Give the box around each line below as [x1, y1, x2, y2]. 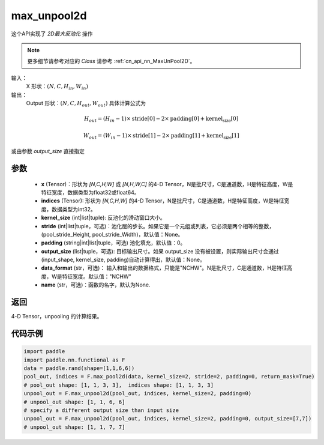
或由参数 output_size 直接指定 [11, 148, 85, 155]
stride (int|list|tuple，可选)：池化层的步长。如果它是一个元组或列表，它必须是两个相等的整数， [41, 222, 275, 229]
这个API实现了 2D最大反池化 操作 [11, 30, 93, 37]
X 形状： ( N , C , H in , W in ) [26, 83, 88, 91]
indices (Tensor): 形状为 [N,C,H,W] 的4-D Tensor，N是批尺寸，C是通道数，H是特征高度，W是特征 [41, 197, 284, 204]
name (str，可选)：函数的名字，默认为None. [41, 281, 151, 288]
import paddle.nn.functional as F [23, 356, 125, 363]
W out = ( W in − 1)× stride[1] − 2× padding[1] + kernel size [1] [83, 132, 239, 141]
